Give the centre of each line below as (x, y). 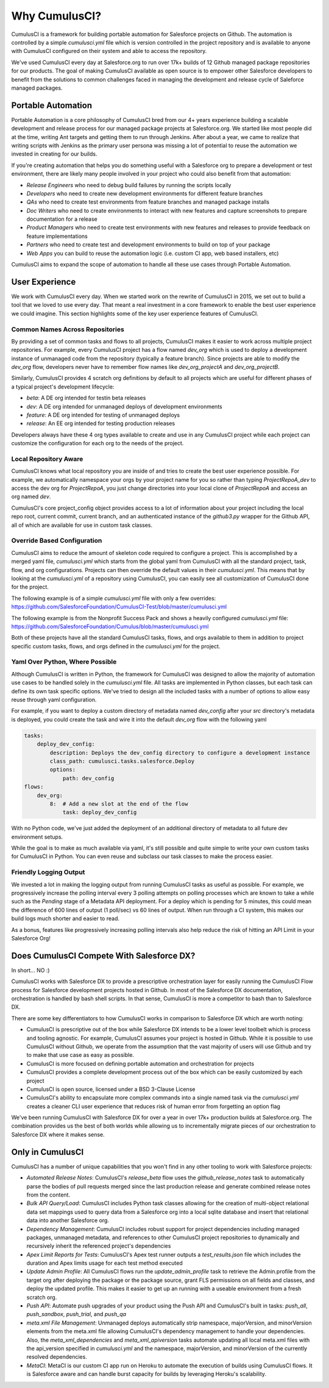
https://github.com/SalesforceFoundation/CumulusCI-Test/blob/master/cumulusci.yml (119, 607)
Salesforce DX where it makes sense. (58, 1134)
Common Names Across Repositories (68, 329)
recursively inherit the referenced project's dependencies (99, 1246)
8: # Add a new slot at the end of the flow (119, 804)
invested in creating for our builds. (54, 154)
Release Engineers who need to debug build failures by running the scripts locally (129, 185)
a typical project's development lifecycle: (63, 387)
